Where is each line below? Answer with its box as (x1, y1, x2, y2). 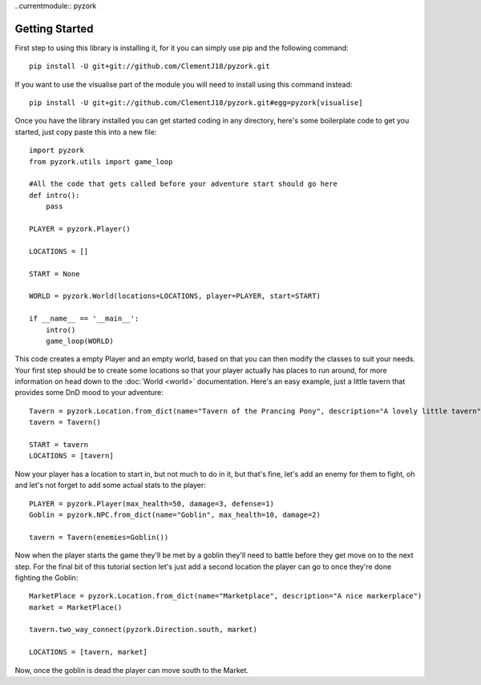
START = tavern (29, 441, 89, 449)
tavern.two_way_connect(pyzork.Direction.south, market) (29, 625, 258, 635)
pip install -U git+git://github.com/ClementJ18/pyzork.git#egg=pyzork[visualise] (29, 99, 363, 107)
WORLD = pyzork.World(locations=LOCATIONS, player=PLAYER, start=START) (29, 292, 321, 300)
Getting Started (14, 22, 94, 35)
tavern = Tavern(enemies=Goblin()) (29, 533, 169, 542)
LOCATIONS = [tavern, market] (29, 647, 148, 657)
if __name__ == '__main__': (29, 314, 139, 324)
